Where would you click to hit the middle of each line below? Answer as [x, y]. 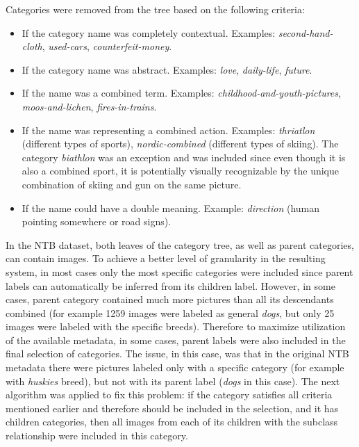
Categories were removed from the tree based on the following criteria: [155, 9]
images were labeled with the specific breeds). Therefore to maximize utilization [176, 326]
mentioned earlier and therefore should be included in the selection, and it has [172, 408]
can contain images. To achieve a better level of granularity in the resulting [166, 258]
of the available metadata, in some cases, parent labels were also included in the [176, 340]
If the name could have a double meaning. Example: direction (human [171, 208]
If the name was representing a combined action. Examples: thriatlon [168, 130]
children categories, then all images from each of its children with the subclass [172, 422]
